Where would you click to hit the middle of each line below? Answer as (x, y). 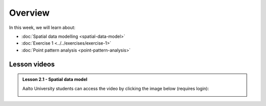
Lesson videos (32, 64)
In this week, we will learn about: (42, 27)
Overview (29, 13)
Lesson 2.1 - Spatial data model (55, 79)
